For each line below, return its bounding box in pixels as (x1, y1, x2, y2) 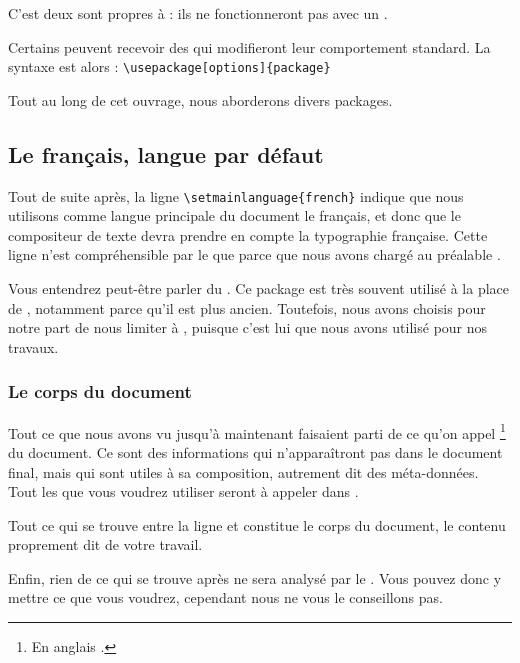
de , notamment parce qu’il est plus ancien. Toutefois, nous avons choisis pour (8, 297, 486, 318)
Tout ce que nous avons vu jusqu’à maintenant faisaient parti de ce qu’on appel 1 (8, 419, 506, 443)
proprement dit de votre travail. (8, 534, 203, 555)
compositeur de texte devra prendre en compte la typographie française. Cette (8, 224, 488, 245)
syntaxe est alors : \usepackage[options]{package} (8, 56, 331, 77)
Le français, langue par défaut (8, 138, 324, 169)
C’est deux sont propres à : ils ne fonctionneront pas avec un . (8, 3, 388, 23)
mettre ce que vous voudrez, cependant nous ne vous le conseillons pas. (8, 587, 443, 608)
